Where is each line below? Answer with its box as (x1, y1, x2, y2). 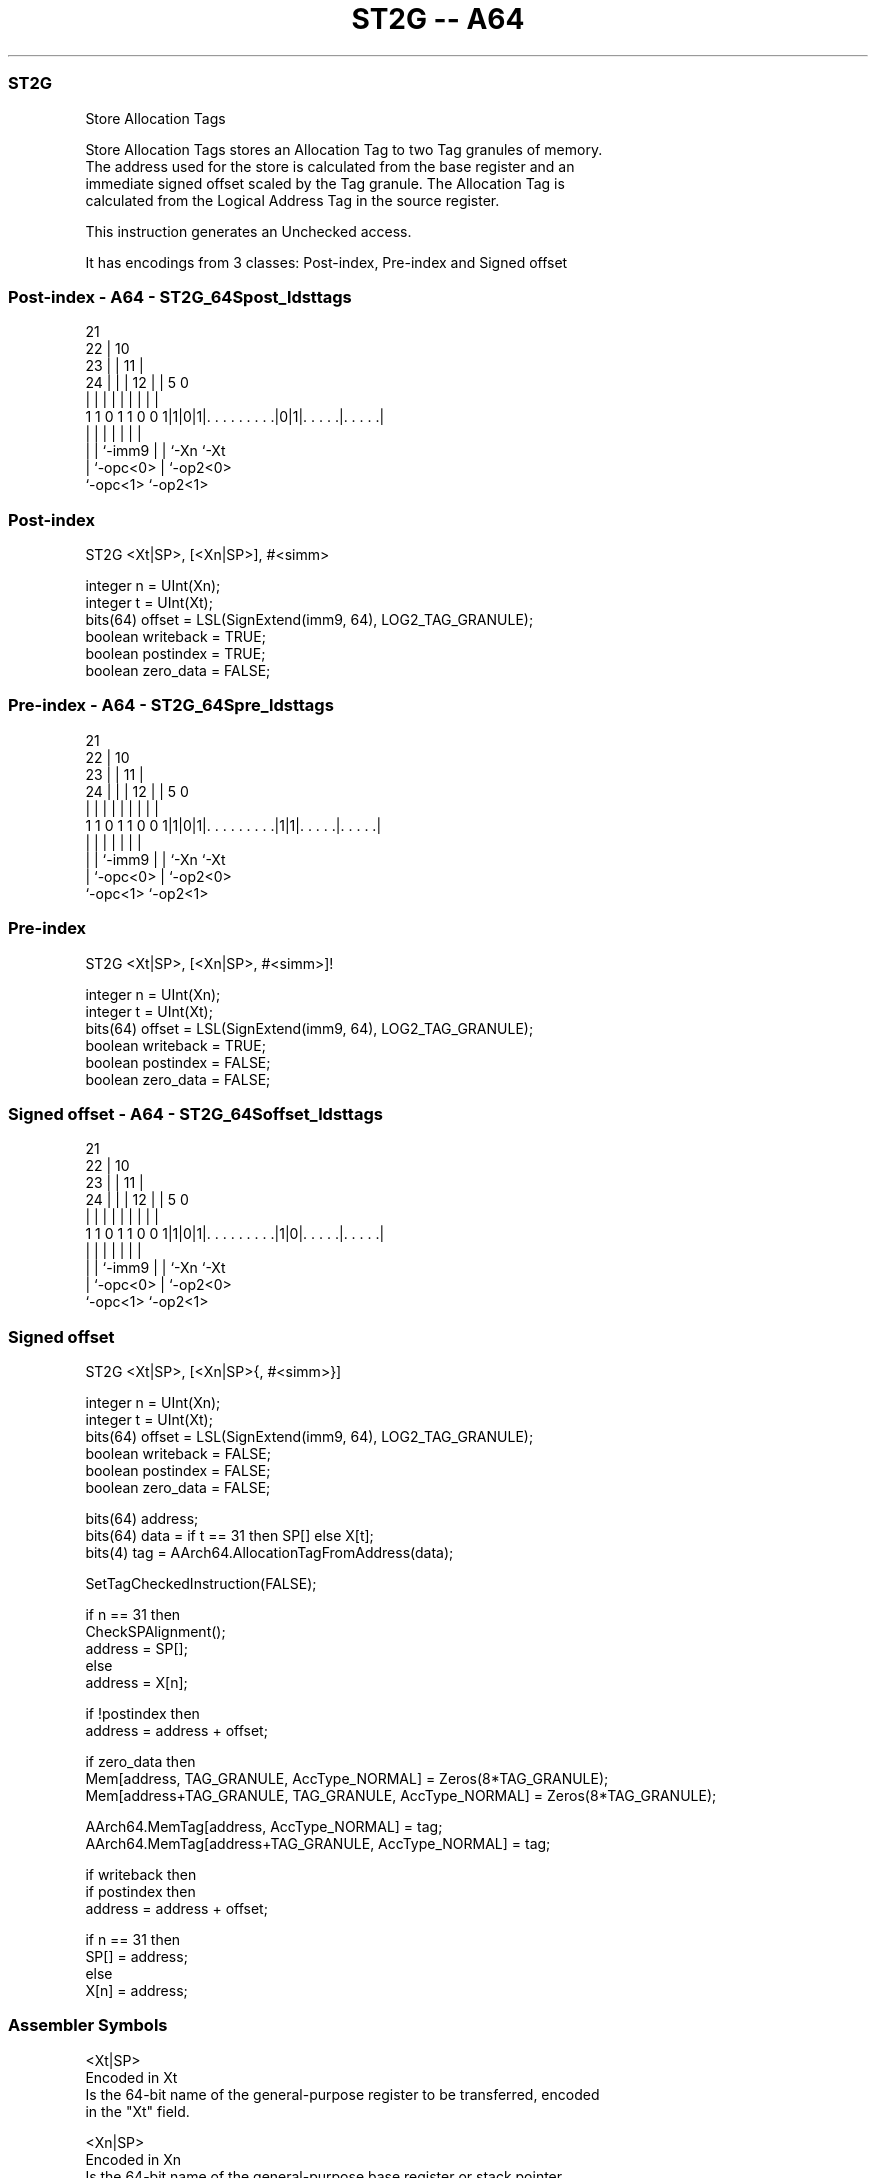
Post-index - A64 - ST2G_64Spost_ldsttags (8, 286, 352, 307)
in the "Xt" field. (85, 2102, 190, 2120)
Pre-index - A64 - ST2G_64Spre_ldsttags (8, 695, 334, 716)
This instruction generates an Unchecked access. (85, 222, 412, 240)
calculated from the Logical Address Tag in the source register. (85, 191, 500, 209)
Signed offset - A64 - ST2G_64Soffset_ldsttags (8, 1103, 383, 1124)
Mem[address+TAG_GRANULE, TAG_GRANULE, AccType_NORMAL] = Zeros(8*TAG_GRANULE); (85, 1787, 717, 1804)
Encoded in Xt (85, 2068, 178, 2086)
